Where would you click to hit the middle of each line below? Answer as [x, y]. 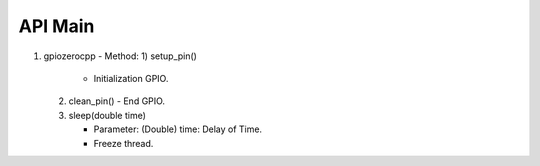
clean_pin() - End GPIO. [116, 101]
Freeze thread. [123, 143]
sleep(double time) [107, 115]
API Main [56, 26]
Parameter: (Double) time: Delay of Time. [178, 129]
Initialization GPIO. [131, 78]
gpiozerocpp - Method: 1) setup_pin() [120, 56]
